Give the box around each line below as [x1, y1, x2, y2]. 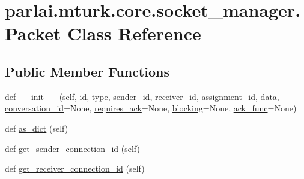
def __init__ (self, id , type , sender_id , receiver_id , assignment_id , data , [5, 90, 279, 102]
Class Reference [67, 21, 201, 45]
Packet [5, 21, 61, 45]
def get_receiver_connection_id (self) [5, 162, 145, 175]
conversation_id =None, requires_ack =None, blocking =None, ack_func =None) [5, 102, 297, 114]
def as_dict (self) [5, 122, 68, 134]
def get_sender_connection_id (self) [5, 142, 140, 154]
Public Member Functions [5, 62, 169, 80]
